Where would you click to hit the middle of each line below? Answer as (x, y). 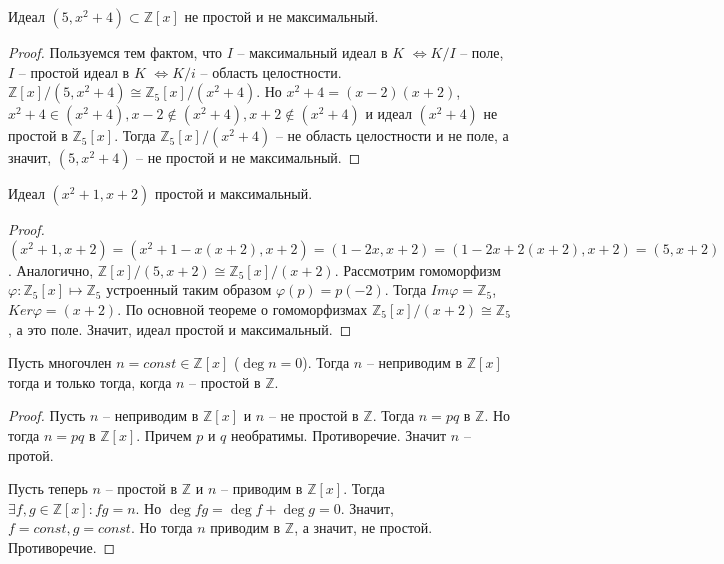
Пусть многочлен (60, 362)
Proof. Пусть (47, 415)
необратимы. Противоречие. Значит (339, 434)
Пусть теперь (48, 488)
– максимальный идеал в (312, 52)
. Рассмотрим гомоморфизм (417, 269)
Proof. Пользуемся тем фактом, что (115, 52)
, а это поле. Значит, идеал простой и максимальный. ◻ (180, 328)
